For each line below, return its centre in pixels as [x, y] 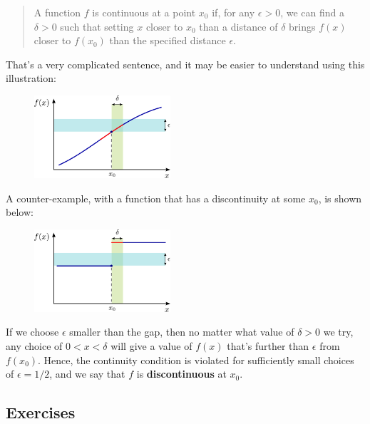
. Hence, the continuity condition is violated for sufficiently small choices [196, 360]
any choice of [34, 346]
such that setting [97, 26]
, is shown [340, 198]
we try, [338, 332]
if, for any [233, 12]
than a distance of [238, 26]
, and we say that [87, 374]
